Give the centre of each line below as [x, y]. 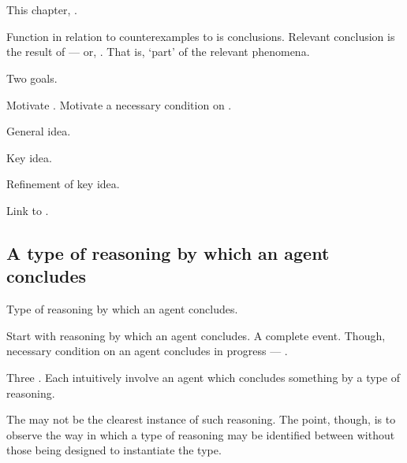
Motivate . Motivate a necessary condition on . [119, 104]
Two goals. [32, 78]
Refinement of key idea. [63, 184]
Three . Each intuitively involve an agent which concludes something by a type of [203, 377]
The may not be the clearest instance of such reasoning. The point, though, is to [201, 419]
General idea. [39, 131]
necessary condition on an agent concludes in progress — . [147, 351]
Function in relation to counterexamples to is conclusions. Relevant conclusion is [201, 36]
